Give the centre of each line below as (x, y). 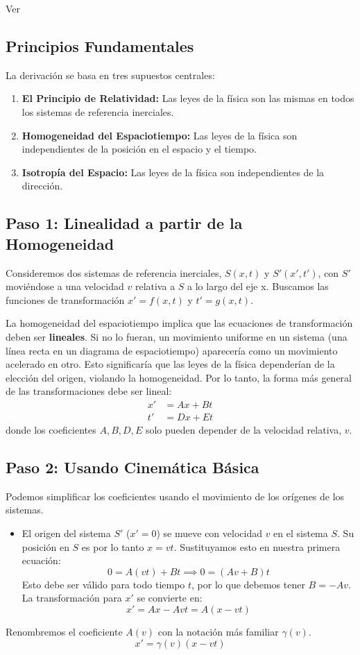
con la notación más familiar (218, 631)
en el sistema (301, 533)
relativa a (155, 286)
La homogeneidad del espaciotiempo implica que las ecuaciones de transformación (179, 323)
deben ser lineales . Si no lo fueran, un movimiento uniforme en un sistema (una (177, 336)
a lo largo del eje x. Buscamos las (258, 286)
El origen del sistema (66, 533)
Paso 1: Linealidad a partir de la (124, 223)
